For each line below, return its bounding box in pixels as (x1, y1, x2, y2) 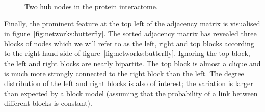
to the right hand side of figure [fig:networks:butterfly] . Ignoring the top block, (4, 48, 250, 59)
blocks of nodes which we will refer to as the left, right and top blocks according (4, 38, 254, 48)
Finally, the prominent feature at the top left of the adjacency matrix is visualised (4, 18, 260, 29)
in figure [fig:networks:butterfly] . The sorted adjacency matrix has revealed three (4, 28, 257, 39)
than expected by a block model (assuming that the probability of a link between (4, 88, 258, 98)
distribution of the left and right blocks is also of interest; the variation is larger (4, 78, 253, 89)
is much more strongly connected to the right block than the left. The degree (4, 68, 244, 78)
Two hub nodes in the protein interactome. (24, 1, 158, 11)
